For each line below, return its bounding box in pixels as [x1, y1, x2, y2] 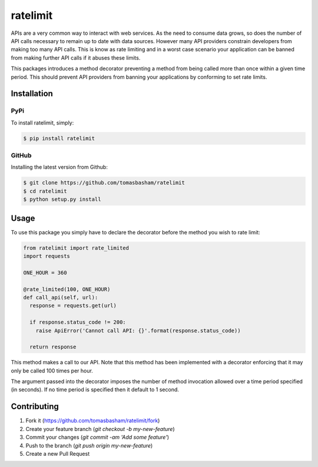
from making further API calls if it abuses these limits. [11, 54, 141, 61]
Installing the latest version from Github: [11, 164, 108, 171]
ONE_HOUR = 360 [23, 269, 67, 276]
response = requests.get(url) [29, 302, 117, 309]
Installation [11, 89, 53, 99]
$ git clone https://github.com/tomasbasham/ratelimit [23, 179, 185, 186]
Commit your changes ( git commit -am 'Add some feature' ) [25, 434, 170, 441]
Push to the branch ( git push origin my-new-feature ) [25, 442, 153, 449]
